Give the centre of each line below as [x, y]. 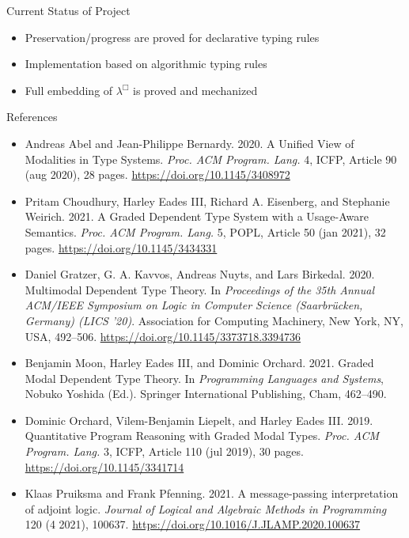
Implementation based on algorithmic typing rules [146, 64]
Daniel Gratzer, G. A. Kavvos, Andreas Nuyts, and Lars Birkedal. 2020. [200, 274]
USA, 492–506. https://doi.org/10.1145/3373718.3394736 [163, 336]
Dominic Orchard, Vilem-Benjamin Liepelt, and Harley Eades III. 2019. [199, 420]
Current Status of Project [68, 10]
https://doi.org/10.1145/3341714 [104, 466]
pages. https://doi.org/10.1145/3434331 [121, 247]
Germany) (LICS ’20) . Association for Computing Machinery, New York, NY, [214, 320]
